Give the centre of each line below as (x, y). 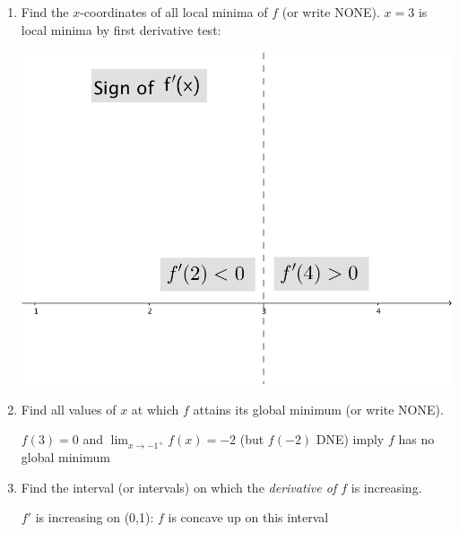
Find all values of (69, 409)
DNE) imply (350, 439)
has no (416, 439)
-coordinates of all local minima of (174, 12)
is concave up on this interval (248, 517)
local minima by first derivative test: (121, 29)
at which (155, 409)
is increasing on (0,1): (95, 517)
